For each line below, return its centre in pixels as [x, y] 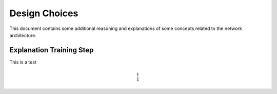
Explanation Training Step [52, 50]
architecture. [23, 35]
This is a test [23, 62]
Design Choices [44, 13]
